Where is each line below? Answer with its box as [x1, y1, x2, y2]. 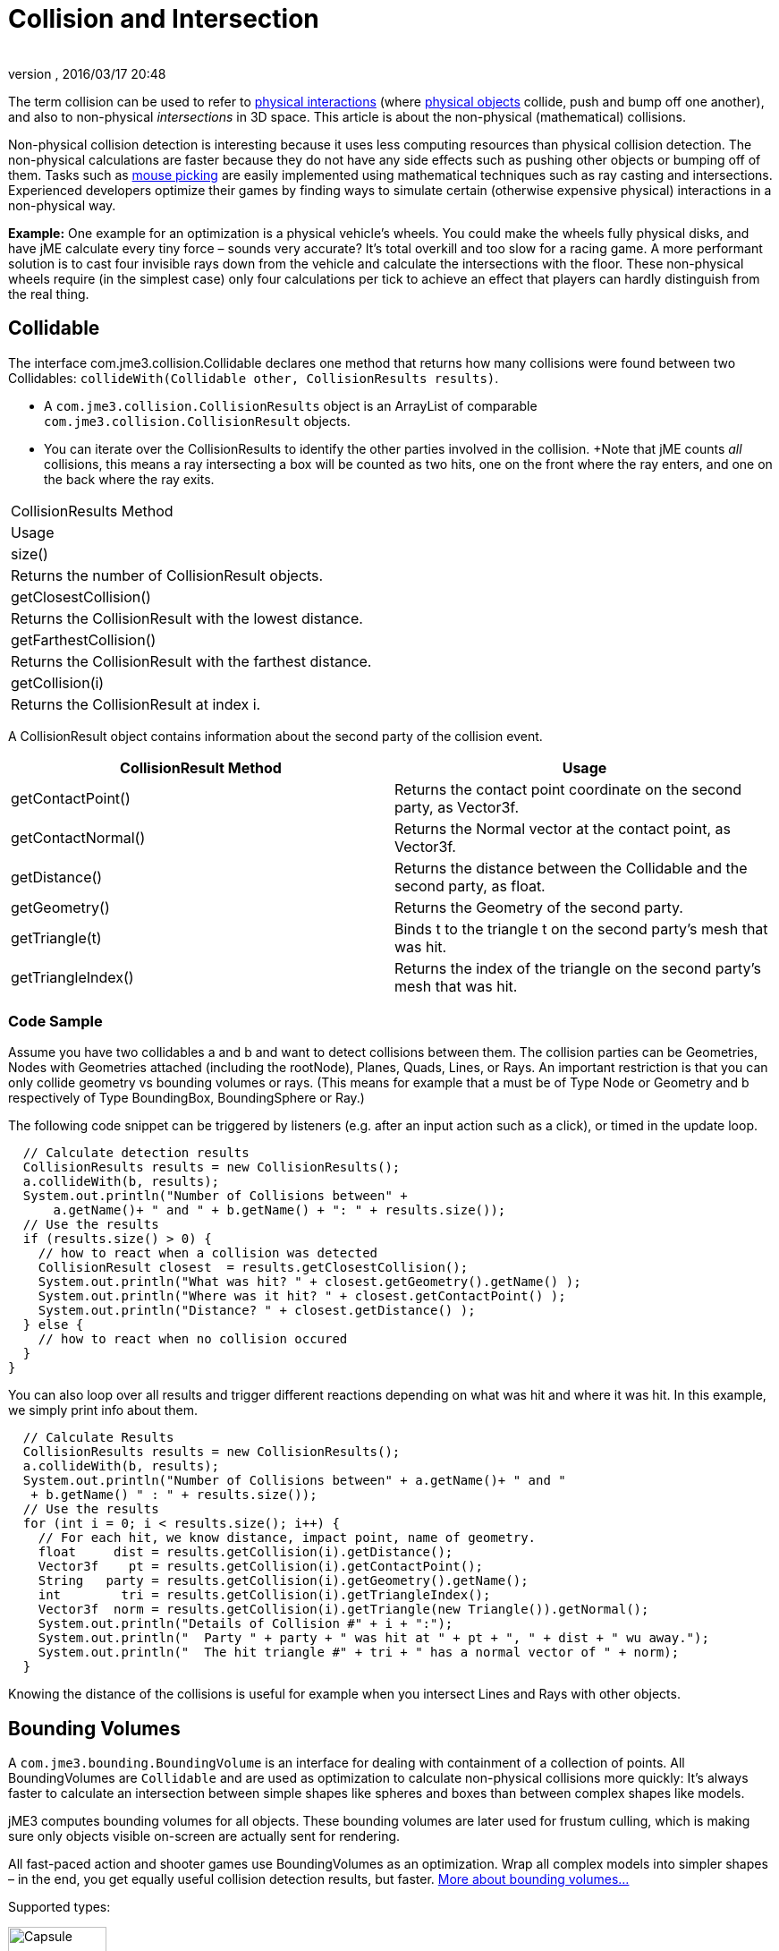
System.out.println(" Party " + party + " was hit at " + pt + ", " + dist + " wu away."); [38, 1631, 709, 1646]
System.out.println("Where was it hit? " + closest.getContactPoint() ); [38, 1289, 566, 1304]
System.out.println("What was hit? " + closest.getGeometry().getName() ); [38, 1274, 581, 1290]
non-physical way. [8, 197, 116, 213]
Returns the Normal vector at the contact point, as [394, 819, 732, 838]
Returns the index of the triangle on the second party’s [394, 958, 761, 977]
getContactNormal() [11, 828, 146, 847]
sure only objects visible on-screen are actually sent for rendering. [8, 1828, 401, 1845]
